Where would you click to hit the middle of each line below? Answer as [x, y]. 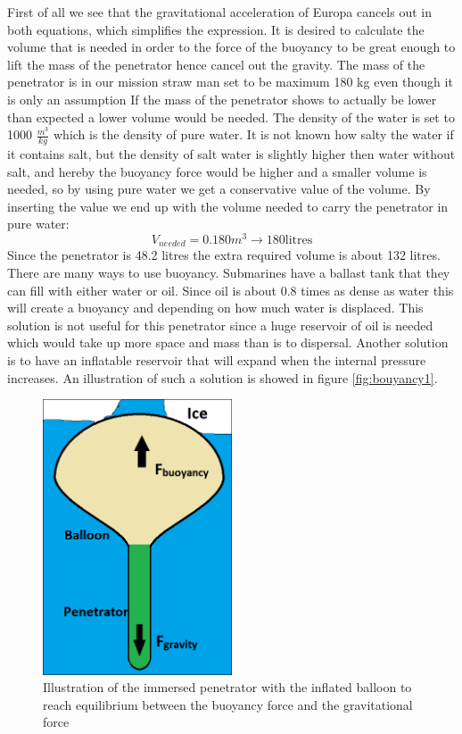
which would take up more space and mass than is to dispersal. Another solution [228, 342]
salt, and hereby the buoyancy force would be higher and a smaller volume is [217, 171]
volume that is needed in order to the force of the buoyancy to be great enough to [231, 47]
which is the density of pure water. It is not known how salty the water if [253, 134]
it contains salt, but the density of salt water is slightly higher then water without [231, 153]
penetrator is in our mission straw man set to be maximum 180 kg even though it [230, 82]
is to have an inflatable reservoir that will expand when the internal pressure [217, 360]
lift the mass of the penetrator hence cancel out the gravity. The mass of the [216, 64]
